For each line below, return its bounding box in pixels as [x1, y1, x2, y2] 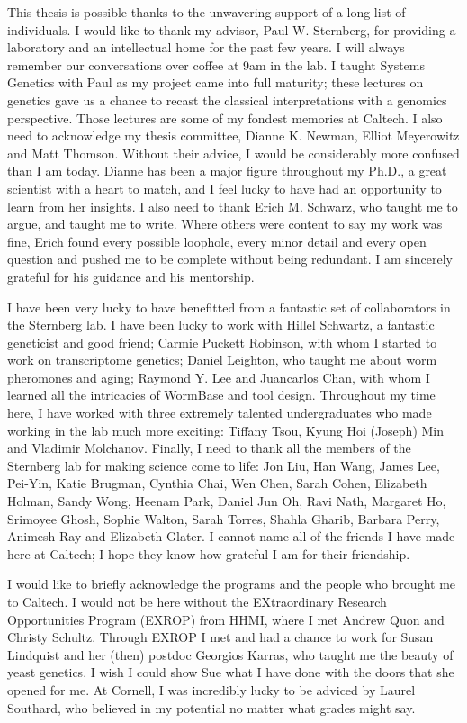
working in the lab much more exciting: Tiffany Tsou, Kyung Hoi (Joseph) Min [7, 420, 445, 439]
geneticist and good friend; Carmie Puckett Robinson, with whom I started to [7, 332, 437, 351]
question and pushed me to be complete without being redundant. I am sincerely [7, 249, 453, 268]
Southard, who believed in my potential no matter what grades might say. [7, 698, 416, 717]
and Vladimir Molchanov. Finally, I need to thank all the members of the [7, 438, 411, 457]
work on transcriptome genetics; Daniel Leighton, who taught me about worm [7, 350, 437, 369]
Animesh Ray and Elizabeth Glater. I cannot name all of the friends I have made [7, 527, 455, 546]
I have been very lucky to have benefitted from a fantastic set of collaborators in [7, 297, 451, 316]
